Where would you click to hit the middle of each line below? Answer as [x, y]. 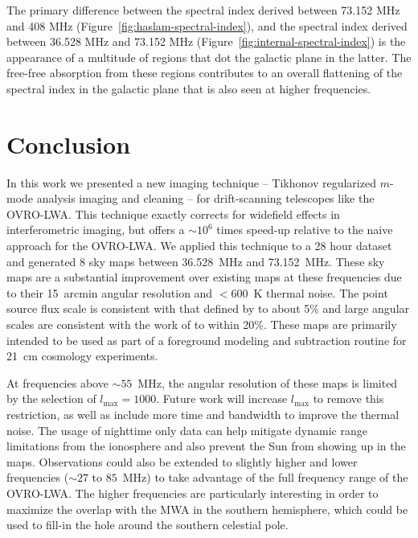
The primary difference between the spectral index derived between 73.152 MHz [203, 10]
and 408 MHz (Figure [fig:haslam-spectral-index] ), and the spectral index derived [207, 25]
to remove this [348, 398]
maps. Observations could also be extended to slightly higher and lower [182, 461]
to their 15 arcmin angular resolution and [110, 292]
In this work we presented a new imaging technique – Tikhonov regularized [191, 182]
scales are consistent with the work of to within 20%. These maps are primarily [202, 324]
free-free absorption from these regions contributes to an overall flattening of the [205, 73]
